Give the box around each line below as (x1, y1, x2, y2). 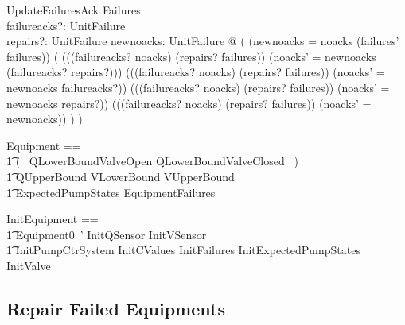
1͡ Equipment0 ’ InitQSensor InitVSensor (6, 226, 207, 242)
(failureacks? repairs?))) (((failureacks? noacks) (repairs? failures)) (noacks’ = (6, 64, 385, 80)
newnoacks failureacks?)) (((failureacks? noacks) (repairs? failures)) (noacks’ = (6, 79, 390, 95)
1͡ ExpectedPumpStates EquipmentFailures (6, 184, 216, 200)
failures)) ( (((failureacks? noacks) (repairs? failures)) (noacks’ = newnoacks (6, 48, 376, 64)
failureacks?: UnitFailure (6, 17, 126, 33)
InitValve (6, 257, 51, 273)
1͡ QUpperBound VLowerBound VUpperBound (6, 168, 235, 184)
